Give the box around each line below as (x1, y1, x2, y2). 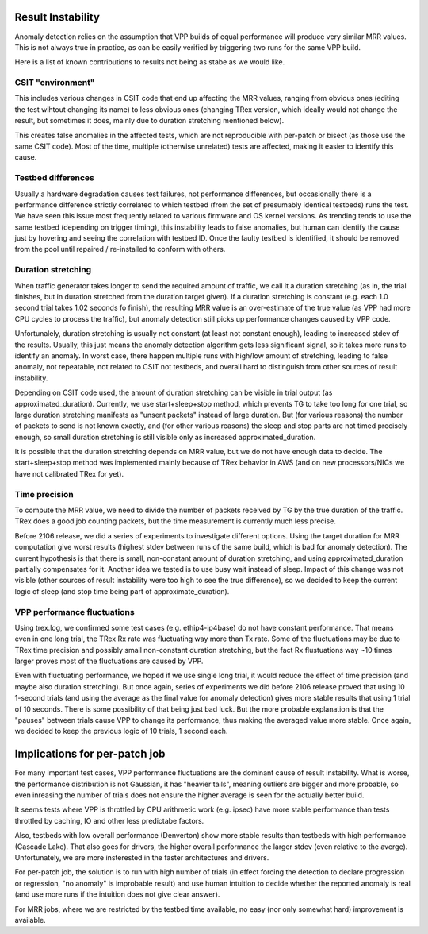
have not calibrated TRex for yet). (14, 469, 124, 478)
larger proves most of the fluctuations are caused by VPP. (14, 656, 204, 666)
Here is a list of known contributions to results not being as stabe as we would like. (14, 57, 285, 67)
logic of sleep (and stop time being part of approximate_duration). (14, 586, 230, 596)
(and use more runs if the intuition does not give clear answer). (14, 890, 220, 899)
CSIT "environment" (14, 77, 95, 88)
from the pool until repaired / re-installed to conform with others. (14, 245, 226, 254)
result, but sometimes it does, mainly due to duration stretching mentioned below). (14, 116, 285, 125)
